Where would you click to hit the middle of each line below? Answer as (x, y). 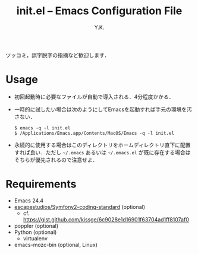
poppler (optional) (36, 226)
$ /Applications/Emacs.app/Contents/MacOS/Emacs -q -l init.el (94, 133)
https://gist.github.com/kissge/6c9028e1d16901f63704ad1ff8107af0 (106, 219)
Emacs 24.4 (29, 201)
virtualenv (35, 238)
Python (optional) (35, 232)
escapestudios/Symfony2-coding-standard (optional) (80, 207)
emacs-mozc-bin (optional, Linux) (56, 245)
